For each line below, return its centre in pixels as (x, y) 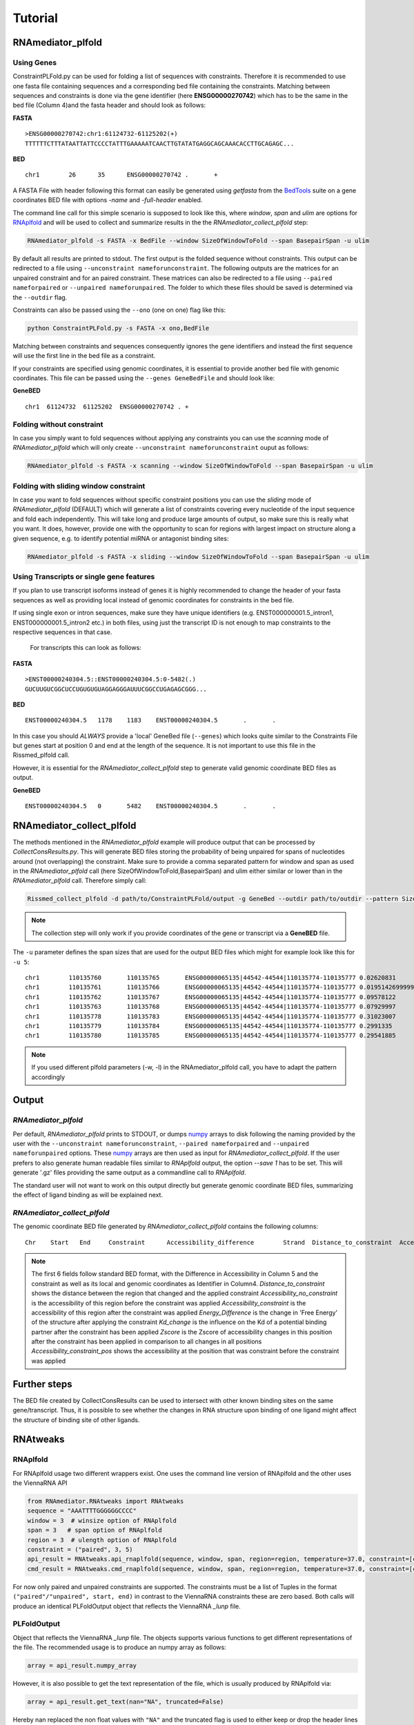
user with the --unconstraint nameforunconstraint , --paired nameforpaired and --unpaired (161, 1144)
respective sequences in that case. (62, 632)
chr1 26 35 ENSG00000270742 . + (121, 175)
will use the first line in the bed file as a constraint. (84, 356)
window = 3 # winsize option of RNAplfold (102, 1520)
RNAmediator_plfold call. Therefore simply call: (80, 880)
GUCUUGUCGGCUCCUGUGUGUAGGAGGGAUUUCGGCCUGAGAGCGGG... (116, 689)
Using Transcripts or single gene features (84, 576)
